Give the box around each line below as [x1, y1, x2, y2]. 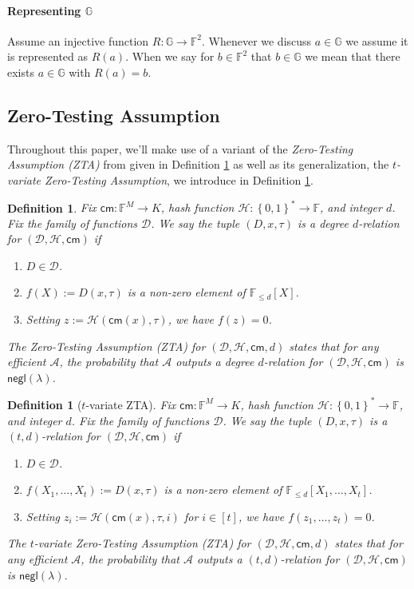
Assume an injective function [7, 32, 149, 49]
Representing [7, 2, 81, 18]
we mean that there [305, 48, 400, 65]
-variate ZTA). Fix [85, 396, 176, 412]
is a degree [297, 214, 349, 231]
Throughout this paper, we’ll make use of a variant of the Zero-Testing [7, 140, 353, 157]
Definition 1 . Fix [7, 199, 97, 216]
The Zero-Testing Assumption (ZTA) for [7, 337, 206, 354]
